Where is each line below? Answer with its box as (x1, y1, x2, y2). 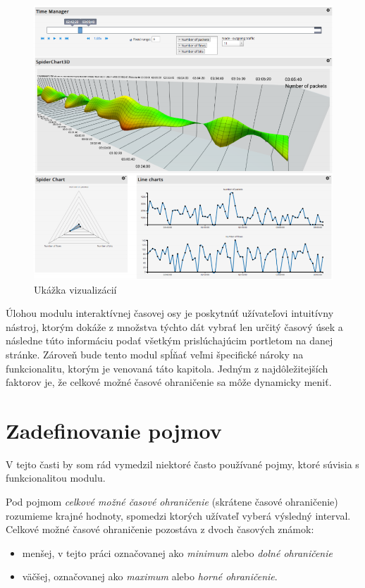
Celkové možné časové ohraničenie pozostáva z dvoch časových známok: (6, 522, 314, 537)
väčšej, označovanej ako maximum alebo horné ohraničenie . (22, 569, 278, 584)
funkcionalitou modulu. (6, 470, 106, 485)
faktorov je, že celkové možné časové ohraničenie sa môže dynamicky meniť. (6, 375, 332, 389)
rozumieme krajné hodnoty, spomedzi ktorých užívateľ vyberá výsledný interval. (6, 508, 351, 523)
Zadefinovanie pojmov (6, 415, 222, 444)
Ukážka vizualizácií (34, 282, 117, 296)
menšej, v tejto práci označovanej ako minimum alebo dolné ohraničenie (22, 545, 333, 560)
